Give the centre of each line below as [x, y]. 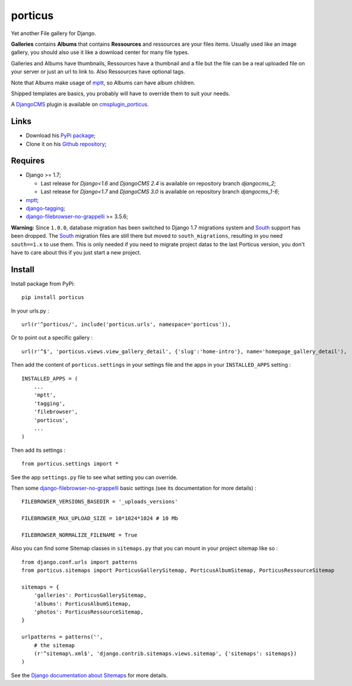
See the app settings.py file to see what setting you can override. [94, 477]
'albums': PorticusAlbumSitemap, [83, 604]
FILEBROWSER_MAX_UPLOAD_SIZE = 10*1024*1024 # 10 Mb [100, 518]
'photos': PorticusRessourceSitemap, [88, 612]
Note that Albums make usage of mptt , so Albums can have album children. [103, 83]
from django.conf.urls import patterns [80, 562]
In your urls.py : [30, 311]
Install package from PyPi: [43, 284]
